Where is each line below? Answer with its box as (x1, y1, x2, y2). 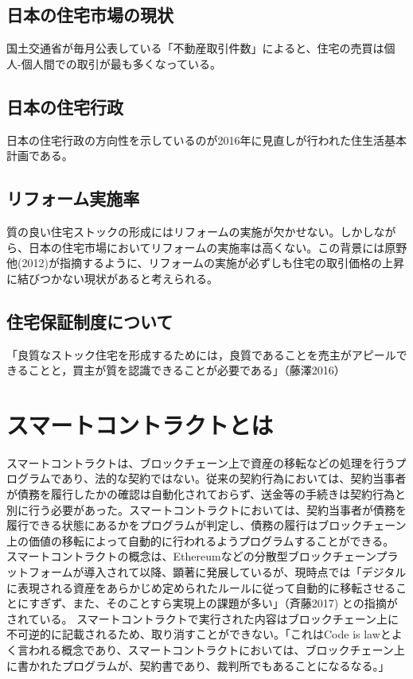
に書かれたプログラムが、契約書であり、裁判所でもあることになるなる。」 (6, 657, 390, 673)
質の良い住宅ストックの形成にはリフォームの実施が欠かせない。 (6, 223, 341, 239)
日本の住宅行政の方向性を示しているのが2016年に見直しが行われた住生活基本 (6, 131, 407, 148)
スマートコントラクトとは (6, 408, 274, 440)
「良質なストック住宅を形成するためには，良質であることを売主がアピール (6, 346, 396, 363)
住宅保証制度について (6, 308, 173, 333)
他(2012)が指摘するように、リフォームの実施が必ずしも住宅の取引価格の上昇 (6, 254, 405, 271)
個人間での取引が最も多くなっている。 (21, 55, 221, 72)
